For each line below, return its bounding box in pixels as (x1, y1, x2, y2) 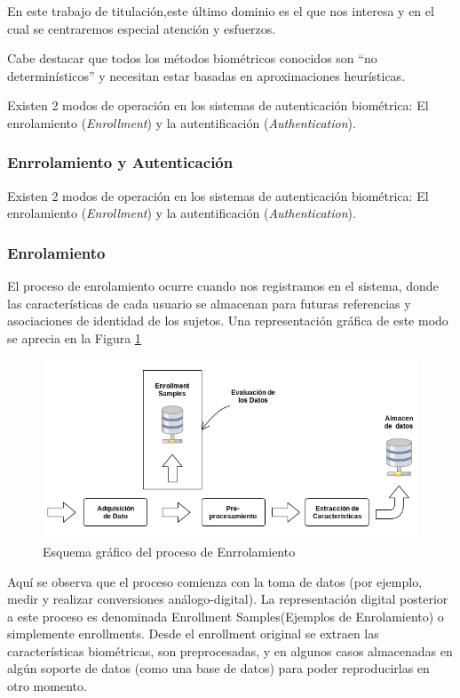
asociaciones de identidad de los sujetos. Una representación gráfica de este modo (7, 311, 448, 330)
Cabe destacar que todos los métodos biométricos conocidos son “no (7, 49, 377, 68)
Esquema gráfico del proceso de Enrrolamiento (43, 542, 296, 560)
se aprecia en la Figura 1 (7, 328, 141, 347)
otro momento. (7, 677, 87, 695)
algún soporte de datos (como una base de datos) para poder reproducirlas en (7, 659, 430, 678)
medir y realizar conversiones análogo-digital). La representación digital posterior (7, 590, 448, 608)
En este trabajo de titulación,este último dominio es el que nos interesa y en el (7, 2, 434, 20)
